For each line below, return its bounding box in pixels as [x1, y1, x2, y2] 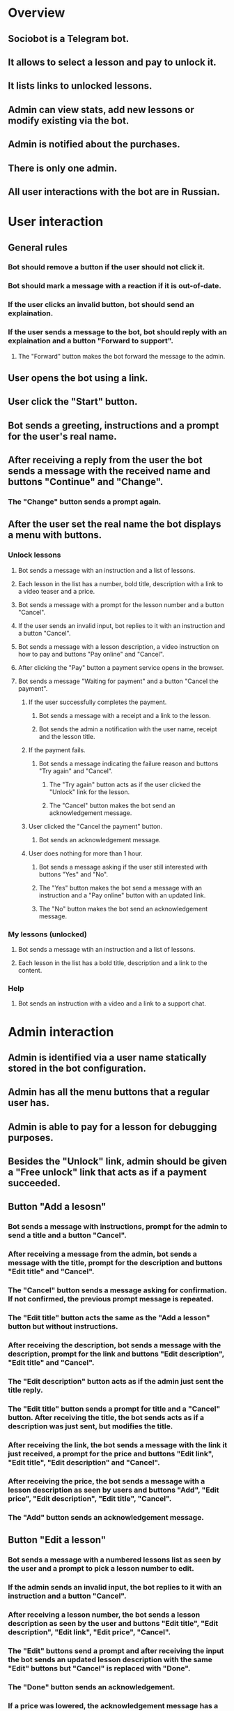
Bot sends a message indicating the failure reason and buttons [38, 759, 219, 768]
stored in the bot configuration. [8, 1062, 147, 1074]
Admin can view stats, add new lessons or [8, 103, 194, 116]
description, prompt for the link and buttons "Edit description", [8, 1349, 225, 1359]
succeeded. [8, 1177, 61, 1189]
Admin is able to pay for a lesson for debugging [8, 1121, 217, 1133]
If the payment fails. [28, 745, 86, 754]
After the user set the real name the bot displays [8, 518, 221, 530]
